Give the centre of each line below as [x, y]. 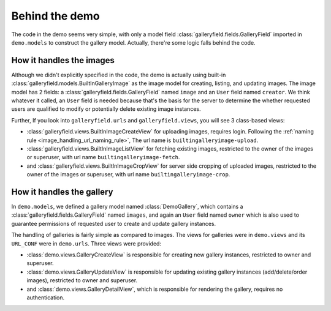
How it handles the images [63, 60]
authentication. [46, 298]
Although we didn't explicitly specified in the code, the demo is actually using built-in [119, 75]
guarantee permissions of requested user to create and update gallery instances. [114, 223]
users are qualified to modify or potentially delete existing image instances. [106, 109]
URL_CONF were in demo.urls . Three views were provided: [86, 243]
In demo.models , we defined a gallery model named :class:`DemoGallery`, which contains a [127, 207]
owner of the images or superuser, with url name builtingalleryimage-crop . [128, 174]
